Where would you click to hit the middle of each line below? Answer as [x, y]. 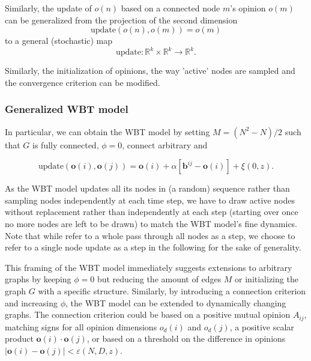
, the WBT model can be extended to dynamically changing [176, 302]
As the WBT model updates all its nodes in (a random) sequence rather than [147, 188]
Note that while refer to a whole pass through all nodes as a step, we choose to [150, 235]
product [19, 338]
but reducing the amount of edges [159, 279]
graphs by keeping [38, 279]
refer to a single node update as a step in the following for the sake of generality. [153, 247]
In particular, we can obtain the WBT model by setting [107, 131]
